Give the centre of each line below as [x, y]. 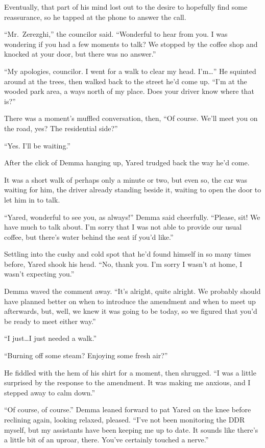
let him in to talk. [32, 199]
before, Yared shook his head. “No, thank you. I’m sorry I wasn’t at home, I [123, 264]
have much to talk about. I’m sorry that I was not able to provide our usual [123, 227]
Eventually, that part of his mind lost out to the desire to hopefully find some [126, 7]
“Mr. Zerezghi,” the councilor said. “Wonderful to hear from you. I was [116, 34]
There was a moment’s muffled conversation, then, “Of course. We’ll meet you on [131, 118]
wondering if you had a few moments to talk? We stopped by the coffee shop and [131, 44]
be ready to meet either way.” [50, 321]
